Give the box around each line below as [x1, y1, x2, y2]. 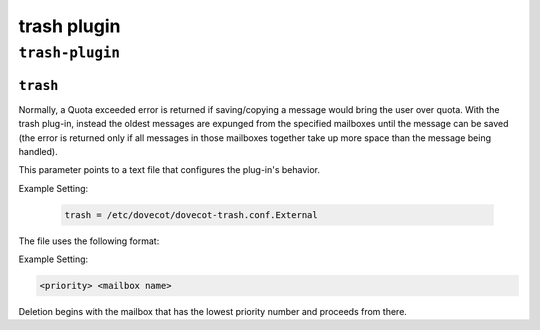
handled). [18, 145, 59, 157]
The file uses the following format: [18, 235, 160, 247]
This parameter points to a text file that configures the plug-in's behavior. [18, 164, 320, 176]
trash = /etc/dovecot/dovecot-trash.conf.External [64, 209, 319, 220]
